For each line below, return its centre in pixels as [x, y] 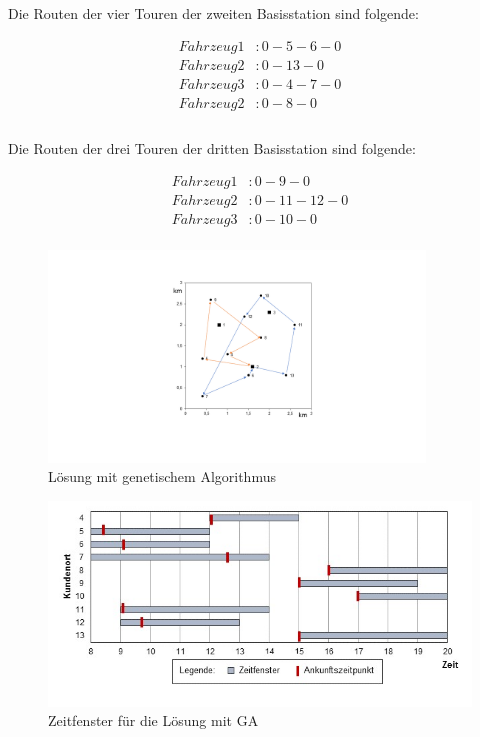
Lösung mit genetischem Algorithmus [162, 476]
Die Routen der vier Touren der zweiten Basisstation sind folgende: [213, 13]
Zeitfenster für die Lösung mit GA [153, 720]
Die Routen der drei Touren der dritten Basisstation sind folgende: [212, 148]
